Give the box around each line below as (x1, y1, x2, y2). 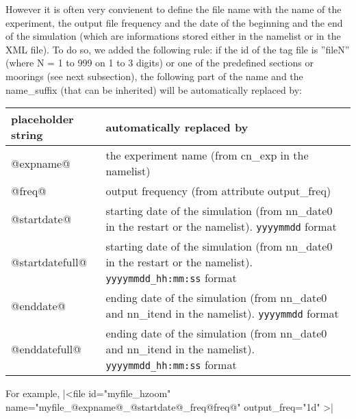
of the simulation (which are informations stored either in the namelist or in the (5, 29, 341, 43)
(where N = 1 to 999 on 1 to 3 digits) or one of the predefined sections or (5, 55, 314, 70)
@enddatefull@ (11, 341, 81, 357)
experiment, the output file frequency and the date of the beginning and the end (5, 15, 343, 29)
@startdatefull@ (11, 254, 87, 270)
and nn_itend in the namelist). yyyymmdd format (105, 305, 339, 322)
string (11, 127, 43, 143)
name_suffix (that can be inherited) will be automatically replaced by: (5, 82, 303, 97)
